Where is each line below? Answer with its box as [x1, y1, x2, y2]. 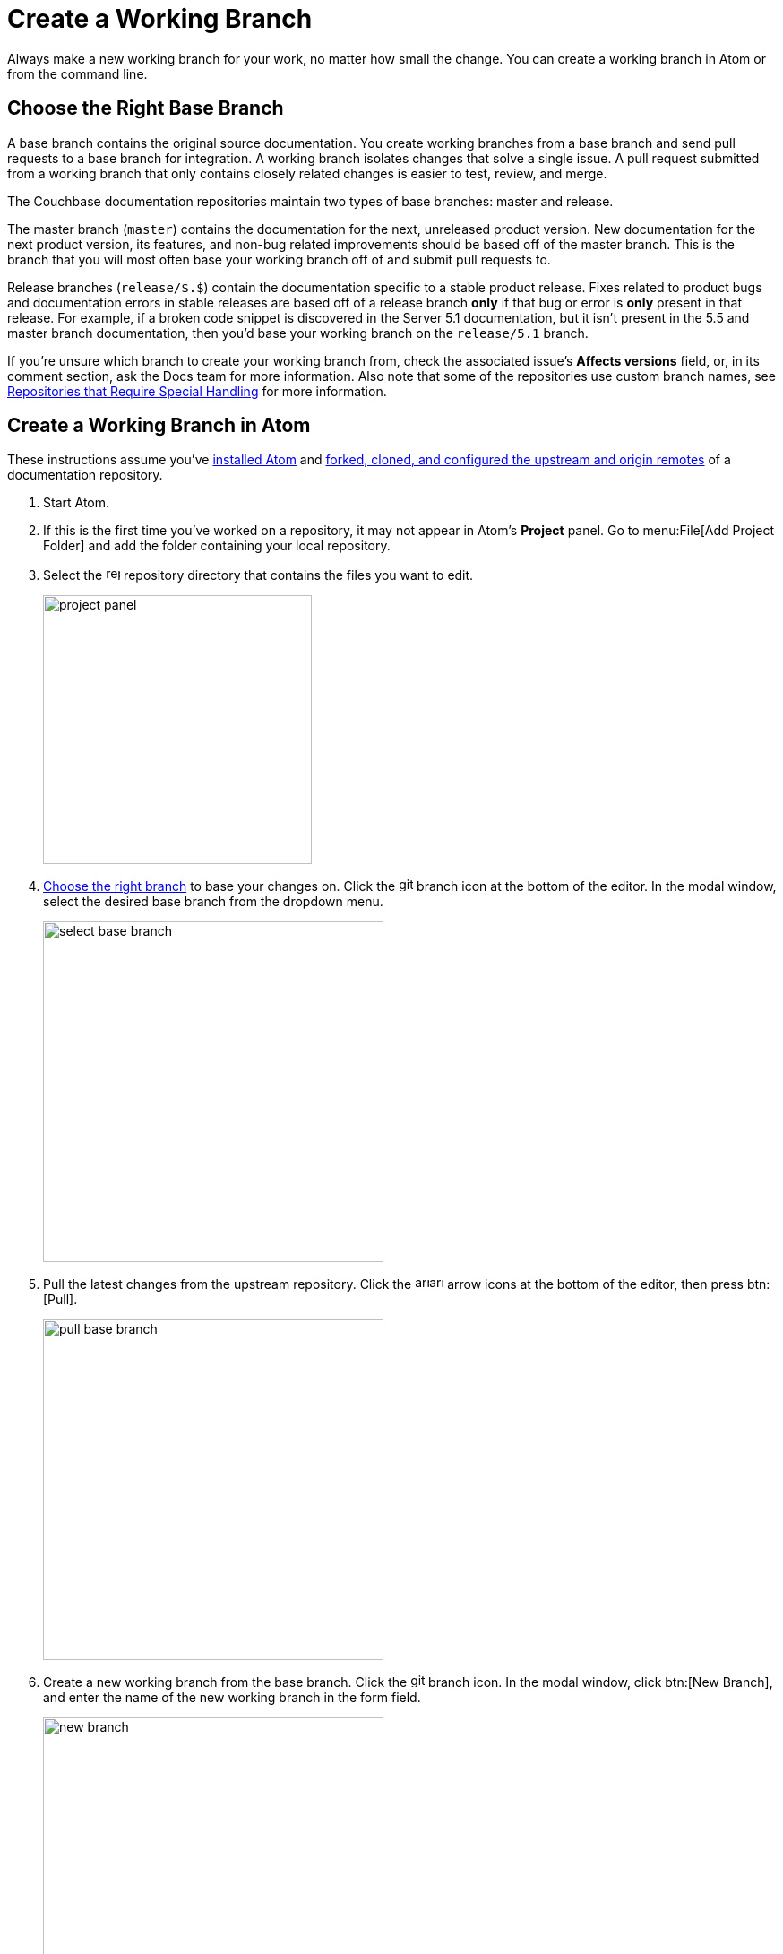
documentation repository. [7, 467, 163, 483]
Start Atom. [43, 495, 110, 511]
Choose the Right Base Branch [7, 97, 284, 120]
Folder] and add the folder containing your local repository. [43, 538, 391, 554]
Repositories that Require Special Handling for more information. [7, 383, 387, 399]
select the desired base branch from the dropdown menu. [43, 894, 383, 910]
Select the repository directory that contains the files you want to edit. [43, 567, 474, 584]
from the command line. [7, 65, 148, 82]
